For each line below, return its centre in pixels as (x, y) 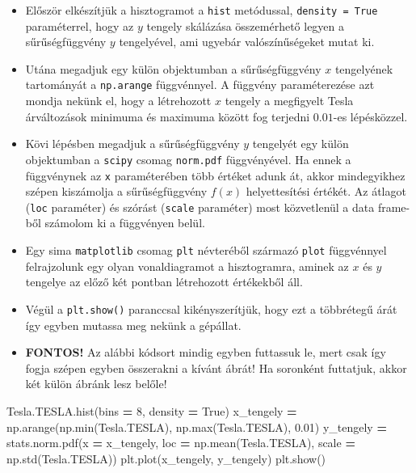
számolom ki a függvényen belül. (125, 223)
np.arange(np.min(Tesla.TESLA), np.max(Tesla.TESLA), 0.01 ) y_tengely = (197, 427)
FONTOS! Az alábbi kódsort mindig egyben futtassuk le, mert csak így (206, 352)
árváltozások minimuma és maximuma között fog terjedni (168, 116)
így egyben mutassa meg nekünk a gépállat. (133, 325)
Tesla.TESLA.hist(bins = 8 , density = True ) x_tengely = (152, 410)
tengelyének (364, 68)
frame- (394, 207)
